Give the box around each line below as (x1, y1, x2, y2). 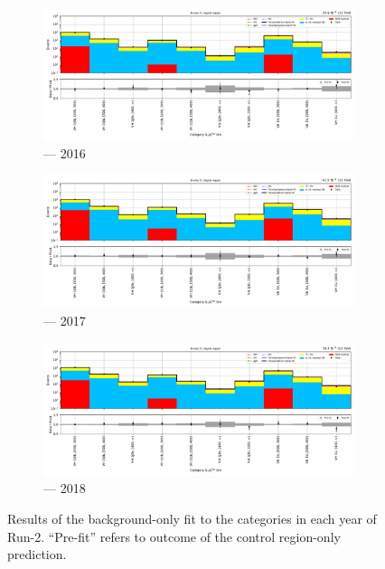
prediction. (7, 545, 67, 564)
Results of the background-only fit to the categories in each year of (7, 508, 377, 527)
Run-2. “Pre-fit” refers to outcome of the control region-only (7, 526, 341, 545)
